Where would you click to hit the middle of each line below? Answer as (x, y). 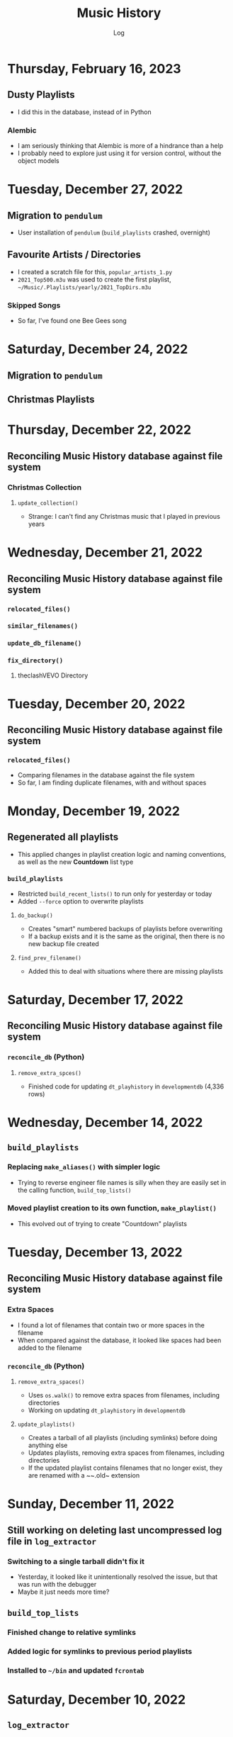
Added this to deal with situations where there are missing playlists (125, 971)
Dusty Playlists (41, 95)
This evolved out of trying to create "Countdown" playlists (102, 1223)
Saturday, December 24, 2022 (98, 349)
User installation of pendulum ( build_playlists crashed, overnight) (114, 232)
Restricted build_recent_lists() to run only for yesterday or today (115, 894)
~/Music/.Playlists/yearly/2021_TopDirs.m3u (84, 287)
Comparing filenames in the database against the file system (106, 775)
